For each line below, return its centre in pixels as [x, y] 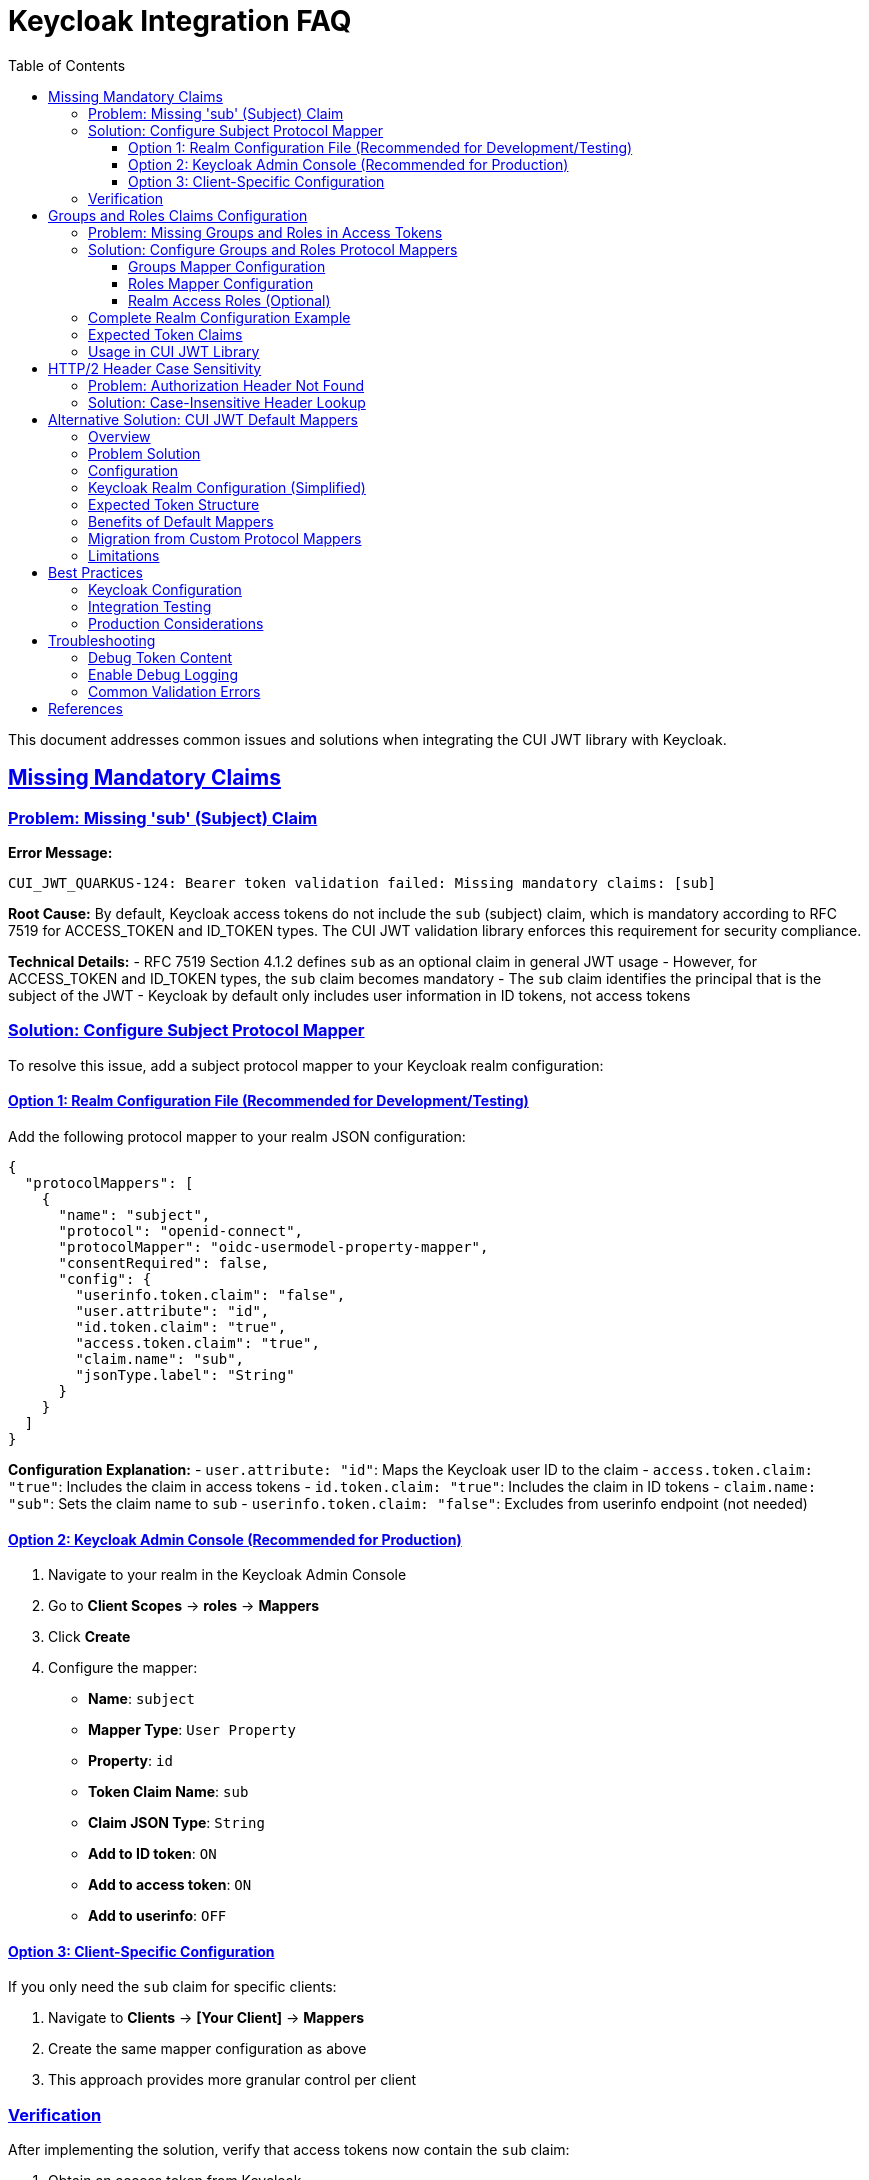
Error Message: [60, 852]
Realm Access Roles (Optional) [229, 300]
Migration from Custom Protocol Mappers [225, 538]
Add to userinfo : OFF [157, 1916]
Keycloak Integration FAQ [180, 21]
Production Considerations [176, 623]
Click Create [89, 1637]
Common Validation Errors [174, 691]
